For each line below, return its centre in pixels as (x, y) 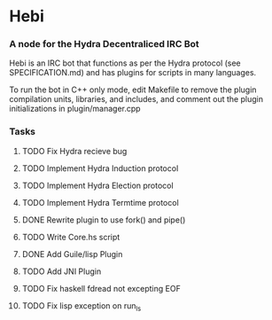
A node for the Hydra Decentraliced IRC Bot (104, 44)
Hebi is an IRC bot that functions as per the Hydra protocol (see (125, 63)
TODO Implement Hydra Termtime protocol (100, 202)
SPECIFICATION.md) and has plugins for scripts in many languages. (133, 73)
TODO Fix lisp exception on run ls (82, 306)
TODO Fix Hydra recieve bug (74, 151)
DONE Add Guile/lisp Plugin (72, 254)
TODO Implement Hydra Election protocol (98, 185)
